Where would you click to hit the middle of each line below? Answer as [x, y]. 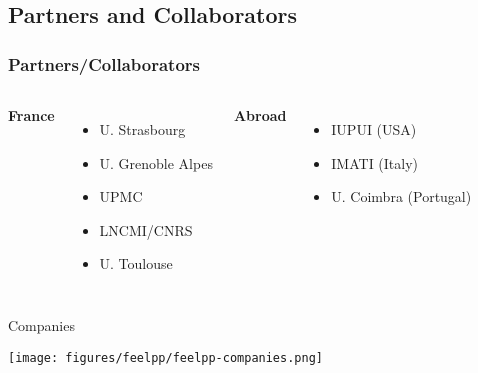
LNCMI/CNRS [146, 229]
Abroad [260, 115]
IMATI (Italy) [375, 162]
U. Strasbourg [142, 129]
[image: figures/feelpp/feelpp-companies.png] [165, 357]
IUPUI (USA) [374, 129]
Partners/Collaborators [104, 63]
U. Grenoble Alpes [156, 162]
